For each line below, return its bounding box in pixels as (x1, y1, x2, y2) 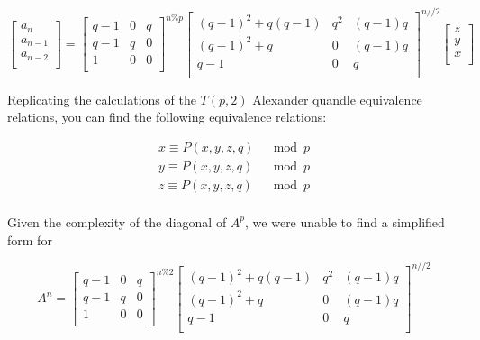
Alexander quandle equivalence (252, 89, 422, 108)
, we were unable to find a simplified (245, 212, 445, 231)
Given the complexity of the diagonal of (7, 212, 227, 231)
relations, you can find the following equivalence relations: (7, 107, 327, 126)
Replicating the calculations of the (7, 89, 196, 108)
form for (7, 230, 52, 249)
